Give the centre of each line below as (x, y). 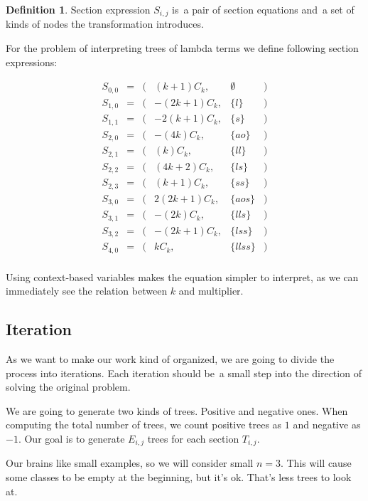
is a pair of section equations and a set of (263, 9)
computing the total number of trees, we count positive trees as (144, 424)
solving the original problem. (68, 387)
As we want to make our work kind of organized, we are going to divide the (170, 358)
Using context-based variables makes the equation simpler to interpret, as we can (182, 276)
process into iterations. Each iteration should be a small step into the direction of (184, 373)
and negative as (327, 424)
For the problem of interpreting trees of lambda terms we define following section (182, 48)
